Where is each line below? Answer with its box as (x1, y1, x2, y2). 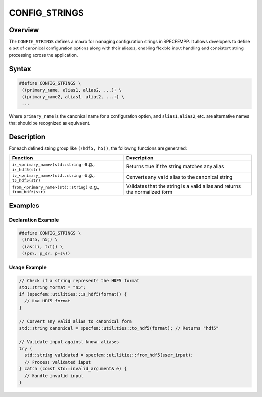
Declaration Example (9, 216, 59, 223)
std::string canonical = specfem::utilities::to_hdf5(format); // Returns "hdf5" (19, 325, 219, 331)
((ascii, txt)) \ (22, 244, 63, 249)
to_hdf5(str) (12, 177, 41, 183)
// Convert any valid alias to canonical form (19, 318, 132, 324)
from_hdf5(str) (12, 190, 46, 195)
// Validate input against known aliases (19, 339, 119, 344)
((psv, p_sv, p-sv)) (22, 251, 71, 256)
